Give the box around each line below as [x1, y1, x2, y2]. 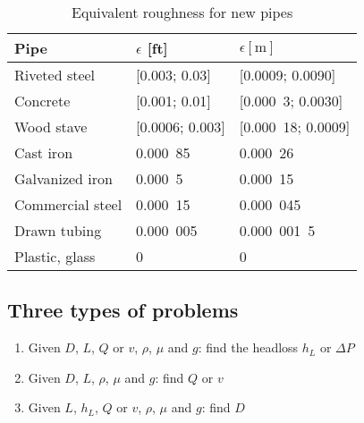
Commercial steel [14, 194, 123, 215]
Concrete [14, 90, 71, 111]
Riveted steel [14, 64, 96, 85]
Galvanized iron [14, 168, 113, 189]
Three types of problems [7, 296, 239, 324]
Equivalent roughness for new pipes [72, 2, 293, 22]
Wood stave [14, 116, 88, 137]
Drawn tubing [14, 220, 102, 241]
